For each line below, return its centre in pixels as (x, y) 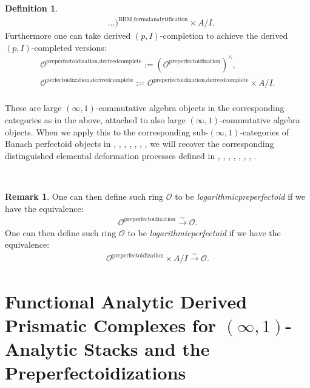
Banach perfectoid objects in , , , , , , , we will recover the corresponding (140, 144)
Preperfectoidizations (96, 373)
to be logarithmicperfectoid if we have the (204, 232)
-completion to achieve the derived (224, 36)
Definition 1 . (32, 8)
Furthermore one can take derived (68, 36)
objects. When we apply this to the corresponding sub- (107, 131)
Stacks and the (147, 348)
